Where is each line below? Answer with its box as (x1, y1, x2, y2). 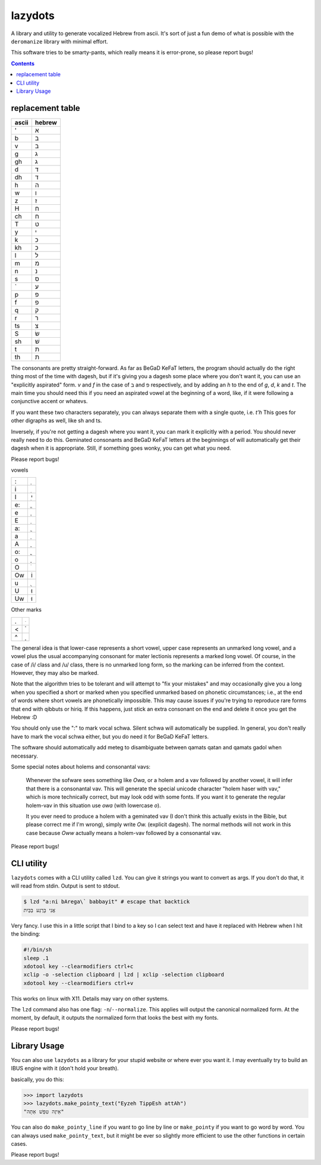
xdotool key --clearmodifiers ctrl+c (23, 962, 134, 970)
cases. (11, 1141, 27, 1148)
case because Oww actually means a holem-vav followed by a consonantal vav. (26, 829, 222, 836)
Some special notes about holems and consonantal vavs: (11, 763, 151, 770)
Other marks (11, 606, 42, 613)
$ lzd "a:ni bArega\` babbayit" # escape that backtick (23, 898, 190, 905)
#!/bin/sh (23, 946, 52, 953)
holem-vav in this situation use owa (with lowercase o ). (26, 802, 161, 809)
